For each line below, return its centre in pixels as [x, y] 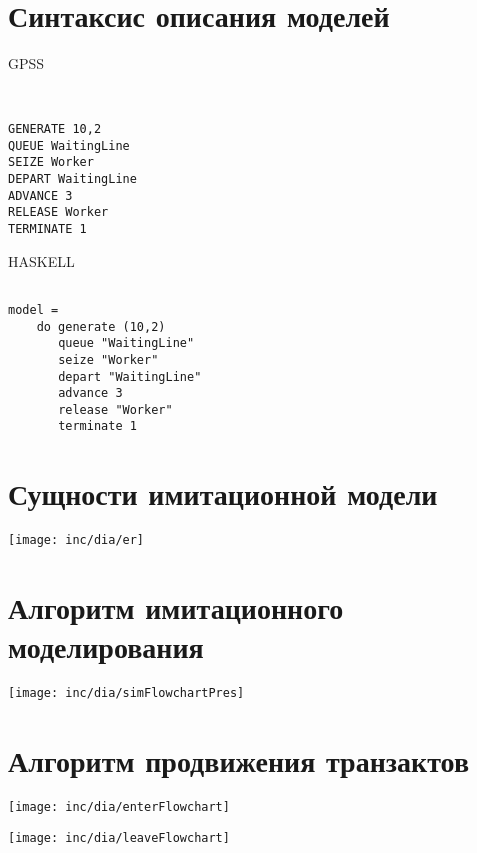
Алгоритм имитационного [176, 607]
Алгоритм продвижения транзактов [239, 760]
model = [33, 309]
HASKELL [41, 260]
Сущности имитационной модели [223, 493]
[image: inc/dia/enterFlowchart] [119, 807]
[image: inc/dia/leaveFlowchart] [119, 837]
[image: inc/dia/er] [76, 540]
